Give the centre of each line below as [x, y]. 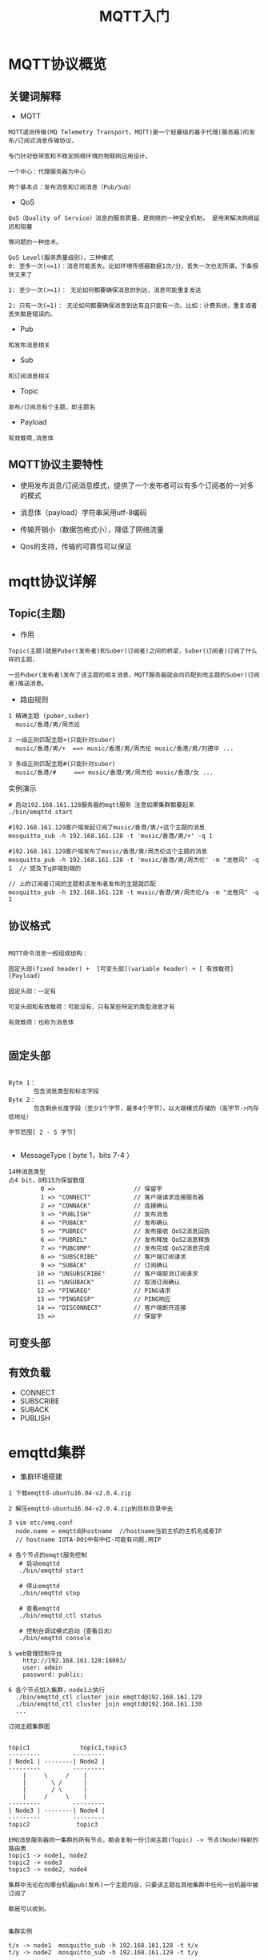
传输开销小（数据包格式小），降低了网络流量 [92, 529]
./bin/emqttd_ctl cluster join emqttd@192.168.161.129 [109, 1697]
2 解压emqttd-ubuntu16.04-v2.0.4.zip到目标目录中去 [91, 1508]
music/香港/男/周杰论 [48, 725]
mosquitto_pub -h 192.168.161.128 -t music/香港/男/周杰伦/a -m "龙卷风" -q [134, 892]
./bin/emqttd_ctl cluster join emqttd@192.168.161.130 [109, 1704]
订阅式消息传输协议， [48, 141]
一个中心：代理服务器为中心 [47, 172]
